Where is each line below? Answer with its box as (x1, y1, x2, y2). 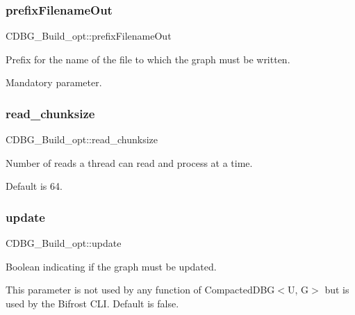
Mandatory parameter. (6, 75, 102, 90)
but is (324, 282, 349, 297)
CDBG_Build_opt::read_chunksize (6, 132, 158, 147)
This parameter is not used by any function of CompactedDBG (6, 282, 275, 297)
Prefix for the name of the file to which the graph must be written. (6, 51, 290, 66)
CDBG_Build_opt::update (6, 236, 122, 250)
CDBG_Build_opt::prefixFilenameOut (6, 29, 172, 43)
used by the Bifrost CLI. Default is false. (6, 296, 179, 310)
